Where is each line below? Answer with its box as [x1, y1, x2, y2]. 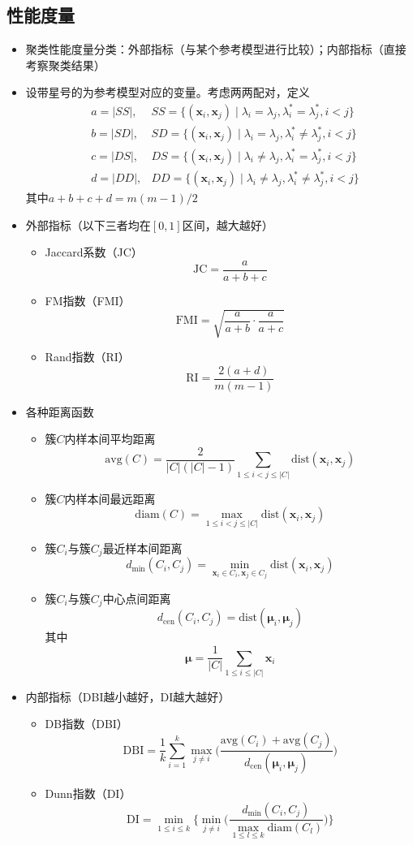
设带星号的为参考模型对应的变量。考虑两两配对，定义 [25, 84, 310, 101]
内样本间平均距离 [64, 430, 156, 447]
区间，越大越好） [182, 216, 273, 233]
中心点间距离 [102, 589, 171, 606]
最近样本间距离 [102, 539, 183, 556]
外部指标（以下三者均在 [25, 216, 151, 233]
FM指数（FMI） [45, 291, 131, 308]
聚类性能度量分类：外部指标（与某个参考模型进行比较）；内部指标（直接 [25, 41, 407, 58]
